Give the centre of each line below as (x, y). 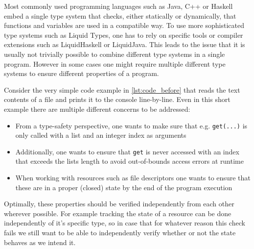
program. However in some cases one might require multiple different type (115, 63)
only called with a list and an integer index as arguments (101, 135)
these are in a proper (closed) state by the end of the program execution (124, 187)
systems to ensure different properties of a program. (81, 73)
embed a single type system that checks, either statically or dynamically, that (120, 15)
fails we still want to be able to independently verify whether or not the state (120, 232)
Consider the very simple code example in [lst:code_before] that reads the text (122, 89)
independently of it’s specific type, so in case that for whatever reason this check (125, 223)
